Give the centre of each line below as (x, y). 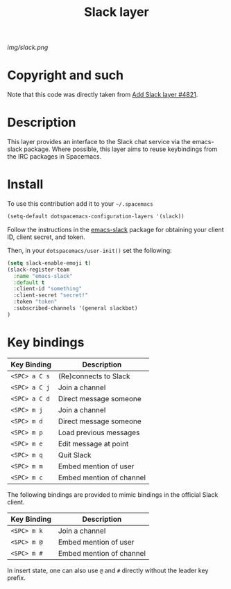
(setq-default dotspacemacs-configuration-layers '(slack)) (96, 216)
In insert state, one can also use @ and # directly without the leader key (108, 570)
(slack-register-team (38, 270)
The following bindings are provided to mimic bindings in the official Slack (113, 494)
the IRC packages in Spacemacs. (54, 157)
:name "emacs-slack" (43, 276)
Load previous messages (99, 432)
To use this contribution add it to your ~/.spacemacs (80, 204)
